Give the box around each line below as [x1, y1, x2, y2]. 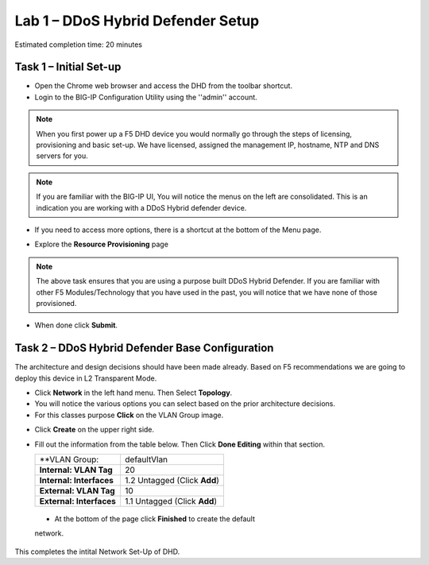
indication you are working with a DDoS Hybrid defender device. [36, 203, 247, 212]
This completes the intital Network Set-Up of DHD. [14, 547, 180, 556]
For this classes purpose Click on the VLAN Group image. [34, 410, 224, 420]
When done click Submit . [34, 320, 118, 330]
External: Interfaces [39, 495, 117, 506]
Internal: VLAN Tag [39, 464, 113, 475]
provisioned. [36, 298, 77, 308]
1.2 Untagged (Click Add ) [124, 474, 220, 486]
